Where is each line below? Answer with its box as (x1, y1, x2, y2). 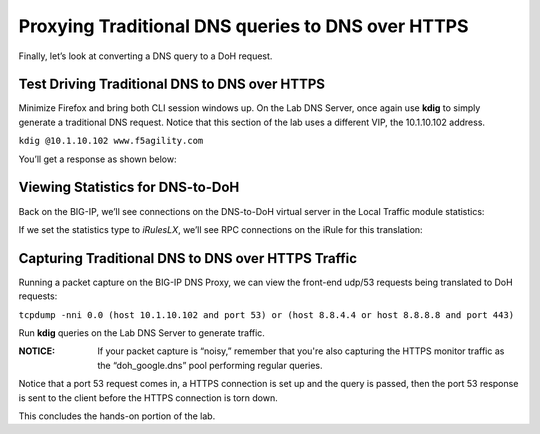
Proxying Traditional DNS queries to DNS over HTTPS (18, 15, 469, 37)
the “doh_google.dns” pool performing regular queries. (97, 359, 324, 371)
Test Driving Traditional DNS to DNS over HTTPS (18, 76, 325, 93)
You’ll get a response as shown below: (18, 153, 177, 165)
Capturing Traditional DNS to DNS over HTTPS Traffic (18, 250, 358, 267)
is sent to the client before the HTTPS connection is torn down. (18, 391, 279, 404)
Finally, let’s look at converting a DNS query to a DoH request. (18, 50, 273, 62)
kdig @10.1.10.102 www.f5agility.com (18, 135, 204, 147)
